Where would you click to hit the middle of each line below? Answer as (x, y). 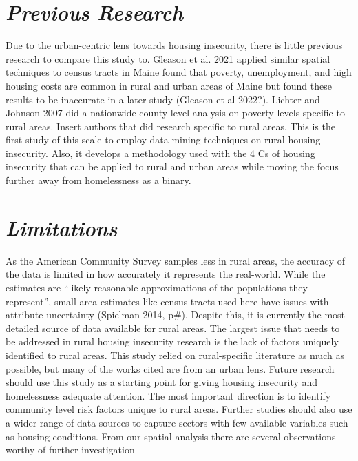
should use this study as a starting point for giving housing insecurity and (162, 382)
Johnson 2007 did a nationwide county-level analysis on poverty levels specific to (175, 113)
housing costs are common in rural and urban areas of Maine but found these (169, 85)
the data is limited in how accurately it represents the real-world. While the (166, 274)
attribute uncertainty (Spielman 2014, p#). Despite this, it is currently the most (176, 315)
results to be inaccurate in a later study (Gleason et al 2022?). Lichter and (163, 99)
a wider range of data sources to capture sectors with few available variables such (177, 422)
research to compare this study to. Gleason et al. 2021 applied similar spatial (168, 58)
